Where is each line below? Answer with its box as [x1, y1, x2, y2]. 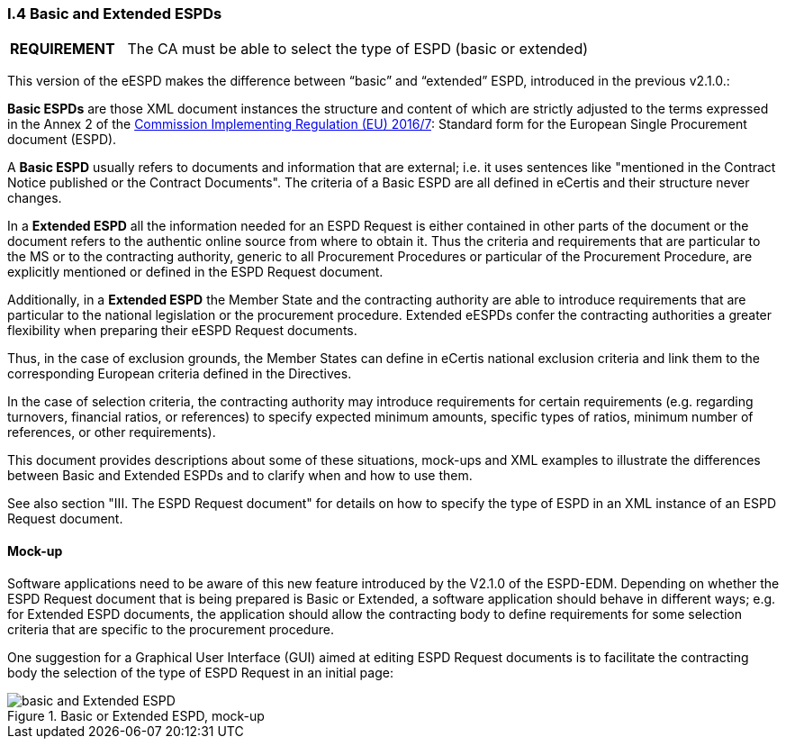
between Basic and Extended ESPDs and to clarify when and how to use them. [7, 468, 473, 484]
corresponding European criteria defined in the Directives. [7, 366, 352, 382]
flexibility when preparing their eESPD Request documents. [7, 323, 357, 339]
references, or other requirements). [7, 424, 216, 441]
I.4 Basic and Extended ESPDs [7, 5, 222, 23]
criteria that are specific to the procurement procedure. [7, 621, 334, 637]
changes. [7, 190, 62, 206]
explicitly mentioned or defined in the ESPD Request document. [7, 264, 384, 280]
